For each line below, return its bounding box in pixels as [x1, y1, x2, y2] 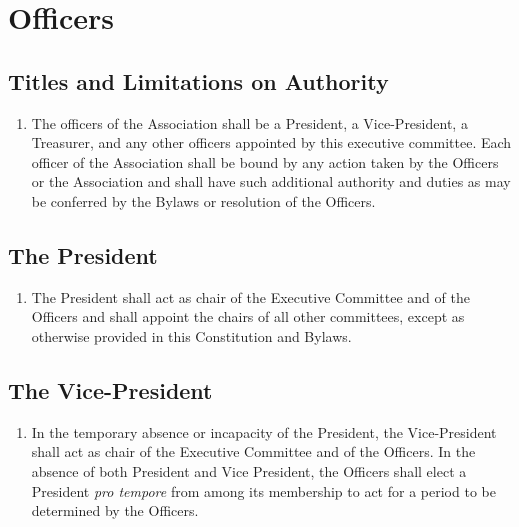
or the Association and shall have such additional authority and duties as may [31, 171, 511, 192]
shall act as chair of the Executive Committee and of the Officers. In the [31, 441, 476, 462]
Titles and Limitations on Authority [8, 65, 389, 96]
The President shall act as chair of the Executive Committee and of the [31, 286, 470, 307]
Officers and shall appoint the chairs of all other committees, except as [31, 306, 465, 327]
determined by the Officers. [31, 500, 199, 521]
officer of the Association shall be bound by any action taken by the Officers [31, 151, 499, 172]
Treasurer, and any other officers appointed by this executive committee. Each [31, 132, 512, 153]
